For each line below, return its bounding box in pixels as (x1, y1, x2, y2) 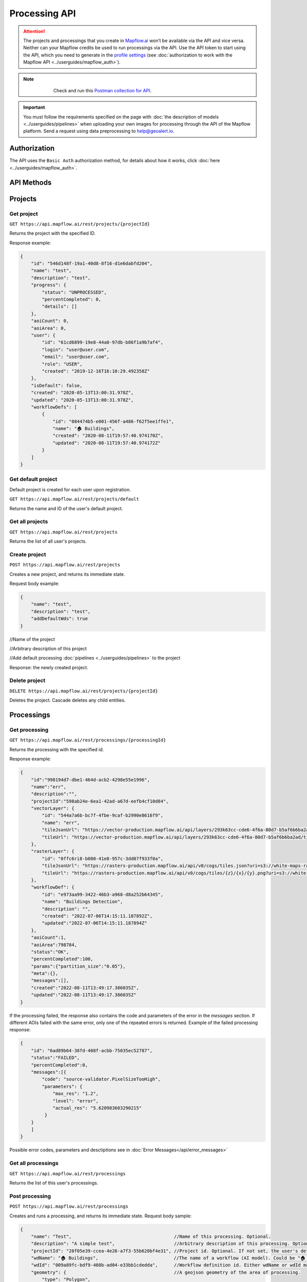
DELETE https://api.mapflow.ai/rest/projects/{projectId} (9, 688, 158, 694)
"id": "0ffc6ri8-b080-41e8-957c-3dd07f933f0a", (41, 855, 164, 862)
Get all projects (9, 518, 48, 525)
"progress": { (31, 282, 67, 288)
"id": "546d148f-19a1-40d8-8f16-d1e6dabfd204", (31, 261, 153, 267)
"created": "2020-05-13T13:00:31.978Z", (31, 390, 134, 396)
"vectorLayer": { (31, 806, 75, 811)
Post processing (9, 1192, 51, 1199)
